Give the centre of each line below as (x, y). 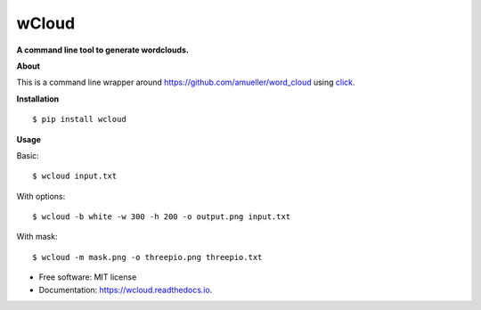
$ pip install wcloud (79, 119)
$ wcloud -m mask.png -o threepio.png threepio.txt (147, 257)
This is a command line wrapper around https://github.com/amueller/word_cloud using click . (186, 82)
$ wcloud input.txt (75, 176)
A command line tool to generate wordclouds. (102, 50)
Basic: (28, 155)
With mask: (37, 237)
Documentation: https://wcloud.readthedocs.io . (126, 290)
